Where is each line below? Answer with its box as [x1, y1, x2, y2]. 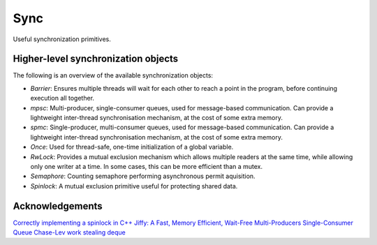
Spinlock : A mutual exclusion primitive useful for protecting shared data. [30, 181, 238, 190]
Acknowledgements [13, 200, 103, 212]
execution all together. [30, 94, 94, 103]
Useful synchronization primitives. [13, 35, 111, 43]
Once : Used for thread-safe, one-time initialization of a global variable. [30, 143, 234, 151]
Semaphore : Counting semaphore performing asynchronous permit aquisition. [30, 172, 256, 181]
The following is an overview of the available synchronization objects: [13, 71, 213, 80]
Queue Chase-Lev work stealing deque [13, 228, 126, 237]
